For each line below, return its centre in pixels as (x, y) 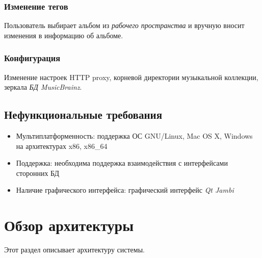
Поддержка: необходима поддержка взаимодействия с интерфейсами (122, 163)
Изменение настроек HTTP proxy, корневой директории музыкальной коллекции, (131, 77)
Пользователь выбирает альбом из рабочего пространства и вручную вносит (124, 25)
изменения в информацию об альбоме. (64, 35)
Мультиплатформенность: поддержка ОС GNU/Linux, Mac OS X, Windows (134, 136)
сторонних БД (38, 173)
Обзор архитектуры (69, 225)
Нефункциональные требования (83, 114)
